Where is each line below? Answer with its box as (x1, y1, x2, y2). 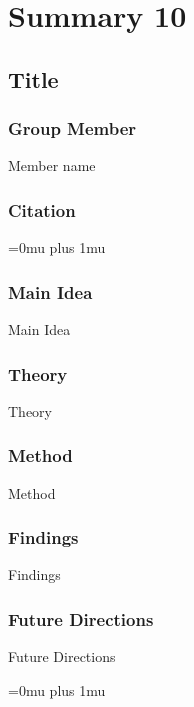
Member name (8, 155, 96, 176)
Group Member (8, 116, 137, 141)
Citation (8, 197, 76, 222)
